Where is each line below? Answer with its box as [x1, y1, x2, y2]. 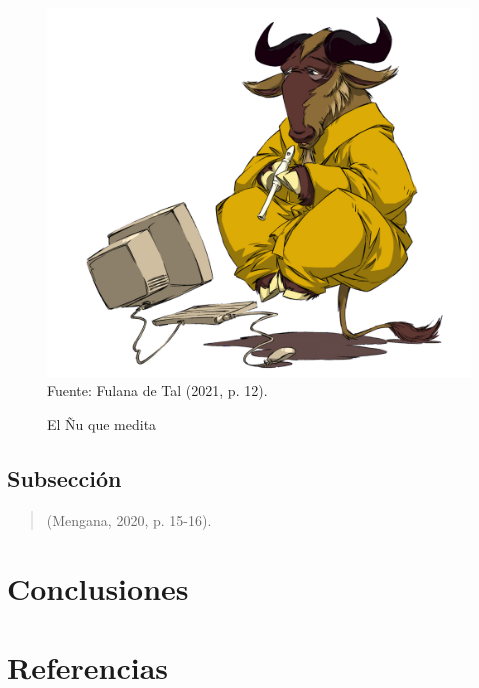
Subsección [7, 462, 122, 493]
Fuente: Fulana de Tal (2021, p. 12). [47, 380, 268, 401]
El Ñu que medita [47, 413, 157, 434]
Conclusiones [7, 568, 189, 609]
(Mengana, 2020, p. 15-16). [46, 509, 212, 530]
